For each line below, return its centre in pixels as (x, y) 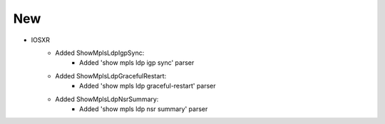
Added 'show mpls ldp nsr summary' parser (144, 109)
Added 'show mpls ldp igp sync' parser (137, 63)
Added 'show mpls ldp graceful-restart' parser (148, 86)
